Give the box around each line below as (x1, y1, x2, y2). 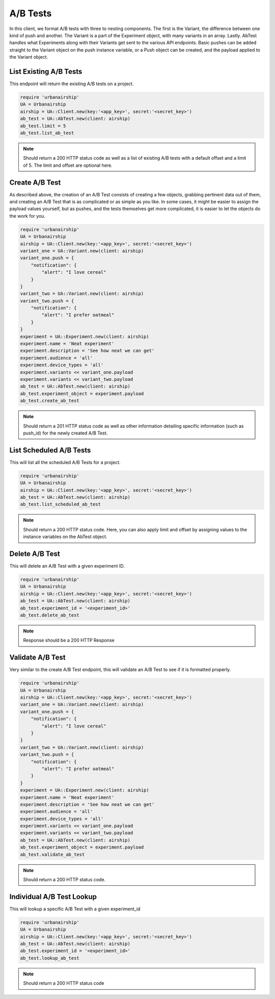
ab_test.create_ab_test (20, 398, 80, 404)
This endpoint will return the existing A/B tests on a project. (9, 81, 134, 87)
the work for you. (9, 213, 46, 219)
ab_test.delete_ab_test (20, 612, 80, 618)
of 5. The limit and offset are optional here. (23, 162, 113, 168)
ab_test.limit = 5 (20, 123, 66, 129)
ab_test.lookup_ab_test (20, 955, 80, 961)
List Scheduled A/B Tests (9, 446, 91, 454)
